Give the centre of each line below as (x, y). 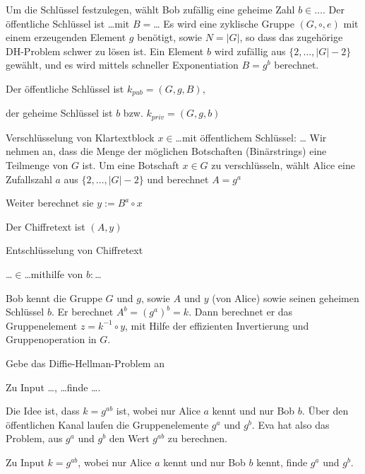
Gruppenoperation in (51, 339)
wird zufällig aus (250, 51)
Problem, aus (34, 438)
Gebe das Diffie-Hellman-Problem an (85, 363)
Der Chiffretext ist (46, 226)
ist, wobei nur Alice (158, 411)
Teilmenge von (37, 165)
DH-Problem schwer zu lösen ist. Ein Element (105, 51)
